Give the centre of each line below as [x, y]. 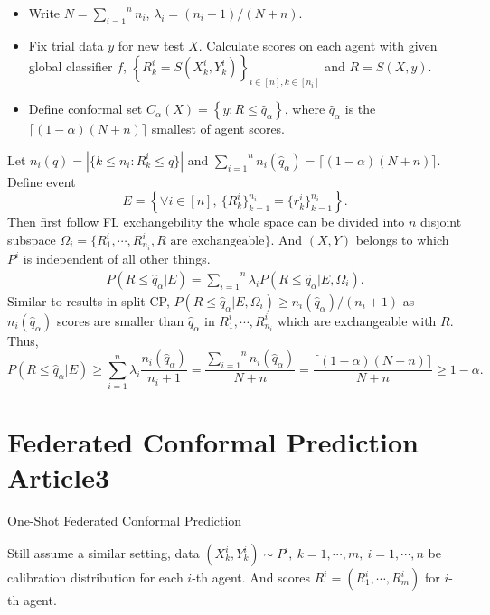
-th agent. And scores [251, 578]
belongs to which [402, 240]
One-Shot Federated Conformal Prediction [125, 521]
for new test [151, 45]
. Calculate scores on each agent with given [318, 45]
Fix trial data [66, 45]
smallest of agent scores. [218, 129]
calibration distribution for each [95, 578]
